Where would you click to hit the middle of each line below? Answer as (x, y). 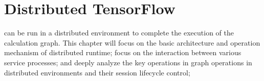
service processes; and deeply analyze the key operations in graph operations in (128, 62)
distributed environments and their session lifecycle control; (97, 72)
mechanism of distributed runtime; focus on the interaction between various (123, 52)
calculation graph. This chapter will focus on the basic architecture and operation (132, 42)
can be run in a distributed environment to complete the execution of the (119, 33)
